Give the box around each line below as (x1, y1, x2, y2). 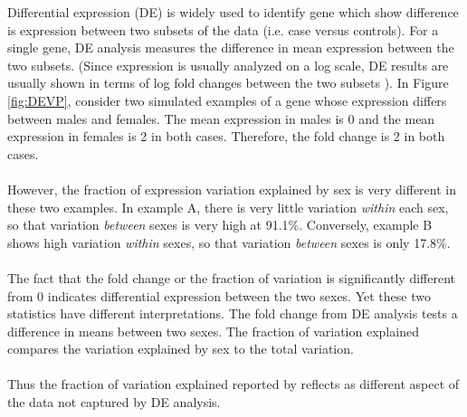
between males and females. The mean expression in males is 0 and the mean (7, 109, 435, 128)
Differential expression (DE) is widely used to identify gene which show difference (7, 3, 459, 21)
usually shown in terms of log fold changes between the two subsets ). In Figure (7, 73, 449, 92)
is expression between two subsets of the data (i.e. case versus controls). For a (7, 20, 439, 39)
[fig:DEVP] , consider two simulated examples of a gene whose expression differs (7, 90, 447, 109)
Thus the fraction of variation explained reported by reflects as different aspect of (7, 374, 460, 393)
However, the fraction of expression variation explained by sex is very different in (7, 179, 456, 198)
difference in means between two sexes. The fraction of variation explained (7, 321, 419, 340)
